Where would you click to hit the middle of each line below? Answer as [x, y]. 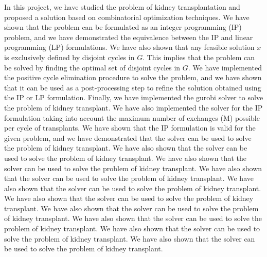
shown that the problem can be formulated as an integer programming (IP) [123, 27]
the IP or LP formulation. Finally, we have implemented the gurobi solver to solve [134, 97]
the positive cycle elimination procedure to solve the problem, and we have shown [133, 77]
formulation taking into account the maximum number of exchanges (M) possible [132, 117]
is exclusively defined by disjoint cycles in [69, 57]
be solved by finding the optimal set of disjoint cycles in [92, 67]
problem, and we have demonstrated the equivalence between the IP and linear [129, 37]
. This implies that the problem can [199, 57]
